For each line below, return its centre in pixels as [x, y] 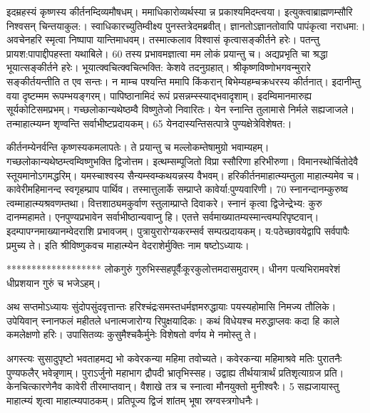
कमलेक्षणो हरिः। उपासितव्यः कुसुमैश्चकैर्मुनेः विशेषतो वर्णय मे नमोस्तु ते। [132, 334]
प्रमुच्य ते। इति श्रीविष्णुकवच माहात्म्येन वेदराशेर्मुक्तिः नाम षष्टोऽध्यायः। [128, 245]
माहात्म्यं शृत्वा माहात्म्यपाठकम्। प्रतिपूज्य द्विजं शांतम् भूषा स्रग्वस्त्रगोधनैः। [133, 400]
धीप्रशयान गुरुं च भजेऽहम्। [54, 282]
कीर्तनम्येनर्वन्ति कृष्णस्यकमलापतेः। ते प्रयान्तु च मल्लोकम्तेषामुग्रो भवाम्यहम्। [138, 147]
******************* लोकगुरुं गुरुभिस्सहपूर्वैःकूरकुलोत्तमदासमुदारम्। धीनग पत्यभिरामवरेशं [173, 269]
